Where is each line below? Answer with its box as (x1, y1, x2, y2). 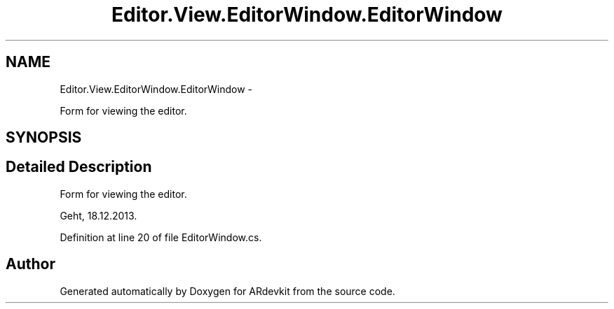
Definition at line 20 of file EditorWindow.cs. (60, 231, 262, 243)
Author (6, 255, 55, 273)
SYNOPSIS (6, 129, 82, 147)
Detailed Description (6, 158, 152, 176)
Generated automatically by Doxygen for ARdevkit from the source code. (60, 285, 395, 297)
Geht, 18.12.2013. (60, 209, 137, 222)
